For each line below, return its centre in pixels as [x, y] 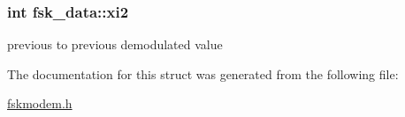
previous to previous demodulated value [115, 44]
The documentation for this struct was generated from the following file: [203, 73]
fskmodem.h [40, 103]
